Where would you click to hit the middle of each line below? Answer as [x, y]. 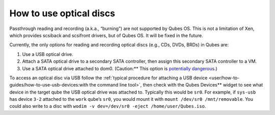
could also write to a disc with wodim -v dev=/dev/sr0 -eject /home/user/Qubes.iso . [108, 106]
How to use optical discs [62, 13]
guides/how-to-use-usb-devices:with [49, 85]
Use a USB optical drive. [48, 54]
